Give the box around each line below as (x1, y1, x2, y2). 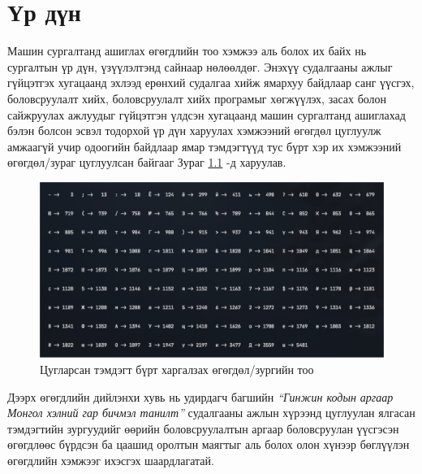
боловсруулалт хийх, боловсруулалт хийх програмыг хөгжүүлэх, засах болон (7, 89, 387, 107)
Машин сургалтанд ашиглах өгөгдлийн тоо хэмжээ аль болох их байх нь (7, 42, 367, 59)
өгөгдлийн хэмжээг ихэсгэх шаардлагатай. (7, 451, 214, 468)
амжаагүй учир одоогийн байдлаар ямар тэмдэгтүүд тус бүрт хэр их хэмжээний (7, 137, 402, 154)
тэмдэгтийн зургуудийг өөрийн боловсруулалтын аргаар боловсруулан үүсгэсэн (7, 420, 399, 437)
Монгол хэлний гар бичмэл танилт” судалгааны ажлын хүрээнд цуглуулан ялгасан (7, 404, 416, 421)
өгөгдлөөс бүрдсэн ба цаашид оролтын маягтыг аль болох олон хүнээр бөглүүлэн (7, 436, 410, 453)
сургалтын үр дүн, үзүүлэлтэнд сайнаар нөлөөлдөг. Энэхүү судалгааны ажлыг (7, 58, 393, 75)
